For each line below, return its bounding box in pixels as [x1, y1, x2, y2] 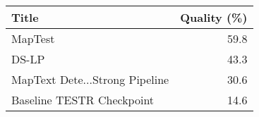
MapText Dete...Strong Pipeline [11, 71, 169, 87]
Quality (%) [180, 9, 248, 25]
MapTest [11, 30, 55, 47]
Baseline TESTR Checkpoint [11, 92, 155, 108]
